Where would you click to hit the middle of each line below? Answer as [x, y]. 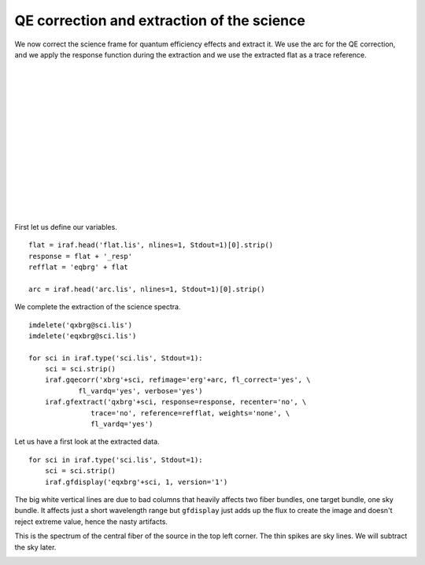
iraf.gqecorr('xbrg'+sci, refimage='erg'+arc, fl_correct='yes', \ [177, 380]
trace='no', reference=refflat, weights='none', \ [190, 413]
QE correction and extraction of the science [160, 20]
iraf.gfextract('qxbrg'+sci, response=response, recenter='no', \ [176, 402]
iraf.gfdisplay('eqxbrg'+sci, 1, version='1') [136, 482]
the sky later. [35, 547]
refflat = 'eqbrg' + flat [79, 267]
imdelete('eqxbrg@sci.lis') [83, 336]
